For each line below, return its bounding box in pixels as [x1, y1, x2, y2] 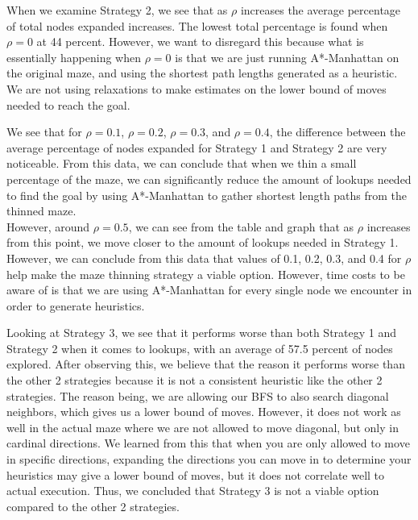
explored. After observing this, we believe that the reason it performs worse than [6, 356, 405, 372]
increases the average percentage [240, 2, 401, 18]
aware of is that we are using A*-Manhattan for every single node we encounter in [6, 281, 412, 298]
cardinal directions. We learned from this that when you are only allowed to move [6, 435, 410, 451]
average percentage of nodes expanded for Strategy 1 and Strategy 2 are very [6, 139, 387, 156]
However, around [6, 218, 90, 235]
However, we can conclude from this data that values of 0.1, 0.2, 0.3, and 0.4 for [6, 249, 402, 266]
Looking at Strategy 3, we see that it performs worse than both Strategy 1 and [6, 324, 397, 341]
